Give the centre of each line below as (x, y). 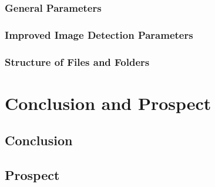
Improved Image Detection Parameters (99, 34)
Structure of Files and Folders (77, 61)
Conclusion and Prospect (108, 103)
